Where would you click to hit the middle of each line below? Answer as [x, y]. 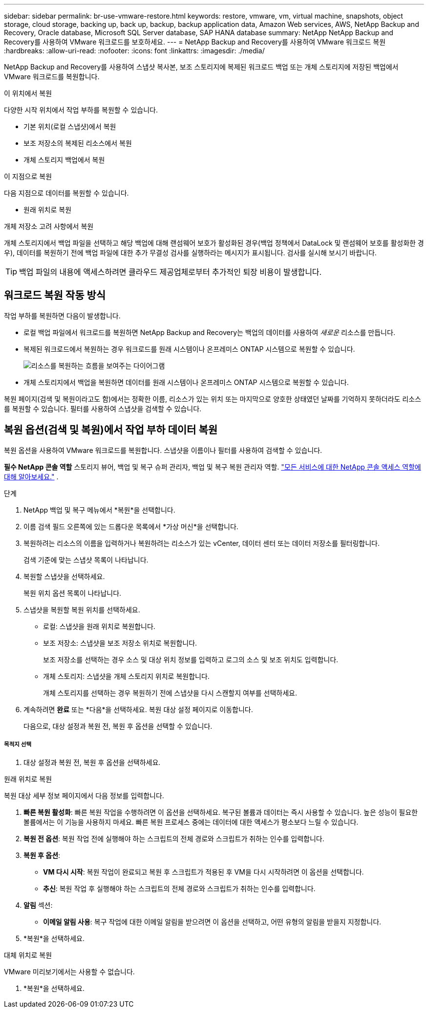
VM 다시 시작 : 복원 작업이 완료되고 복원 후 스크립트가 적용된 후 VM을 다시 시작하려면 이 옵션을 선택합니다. [203, 872]
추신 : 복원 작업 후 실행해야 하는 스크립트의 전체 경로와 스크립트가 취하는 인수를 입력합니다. [179, 889]
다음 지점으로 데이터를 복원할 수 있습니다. [66, 193]
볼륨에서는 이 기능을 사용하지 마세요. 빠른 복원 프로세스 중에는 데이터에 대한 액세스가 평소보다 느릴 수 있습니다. [191, 822]
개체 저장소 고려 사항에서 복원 [49, 226]
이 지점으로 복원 [28, 176]
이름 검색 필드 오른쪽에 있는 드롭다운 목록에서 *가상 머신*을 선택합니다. [131, 526]
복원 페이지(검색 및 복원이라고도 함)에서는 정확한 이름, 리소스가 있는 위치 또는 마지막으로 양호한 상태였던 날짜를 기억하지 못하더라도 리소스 [213, 399]
